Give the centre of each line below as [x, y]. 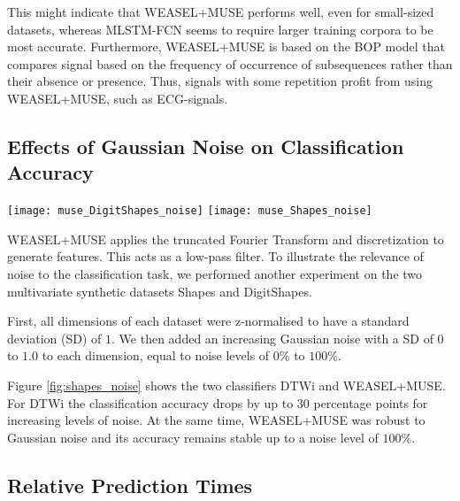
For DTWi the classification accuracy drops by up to [150, 402]
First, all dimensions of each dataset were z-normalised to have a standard [208, 321]
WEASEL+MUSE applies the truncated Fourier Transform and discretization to [226, 239]
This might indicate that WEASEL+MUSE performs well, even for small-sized [221, 12]
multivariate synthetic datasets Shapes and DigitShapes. [160, 291]
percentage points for [371, 402]
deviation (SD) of [54, 338]
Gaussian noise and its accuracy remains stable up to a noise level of [193, 437]
